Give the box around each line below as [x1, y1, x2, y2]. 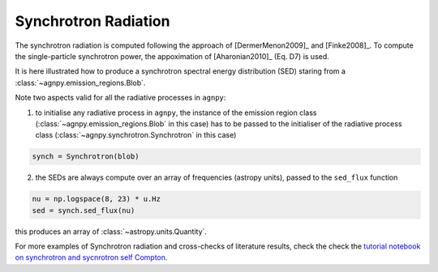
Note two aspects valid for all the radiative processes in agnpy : [15, 93, 226, 103]
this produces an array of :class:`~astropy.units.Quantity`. [15, 227, 207, 236]
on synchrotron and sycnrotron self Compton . [15, 253, 168, 262]
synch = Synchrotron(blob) [32, 152, 140, 161]
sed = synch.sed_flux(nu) [32, 206, 135, 215]
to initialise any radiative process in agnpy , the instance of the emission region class [35, 108, 317, 117]
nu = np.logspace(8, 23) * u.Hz [32, 194, 161, 204]
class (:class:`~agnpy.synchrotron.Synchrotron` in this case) [35, 130, 237, 140]
